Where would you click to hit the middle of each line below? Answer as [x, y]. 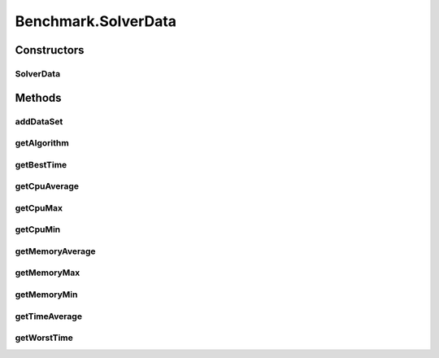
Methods [38, 98]
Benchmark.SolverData [96, 21]
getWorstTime [44, 338]
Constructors [50, 50]
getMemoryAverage [56, 251]
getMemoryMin [46, 295]
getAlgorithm [42, 143]
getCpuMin [38, 229]
